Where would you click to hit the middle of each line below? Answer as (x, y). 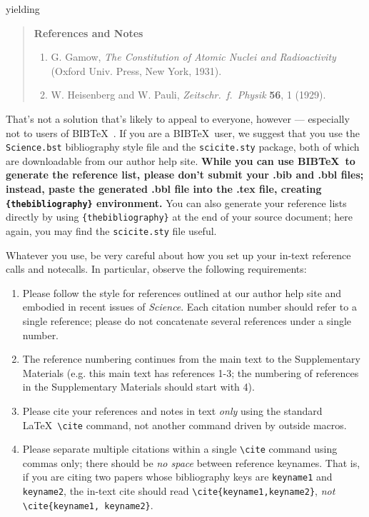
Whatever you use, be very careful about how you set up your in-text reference (178, 255)
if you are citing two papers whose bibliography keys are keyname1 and (177, 477)
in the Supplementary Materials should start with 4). (138, 387)
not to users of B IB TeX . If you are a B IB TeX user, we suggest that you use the (183, 132)
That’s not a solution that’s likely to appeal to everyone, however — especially (178, 118)
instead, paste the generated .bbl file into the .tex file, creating (164, 189)
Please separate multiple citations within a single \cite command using (180, 449)
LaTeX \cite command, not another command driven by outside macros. (184, 425)
